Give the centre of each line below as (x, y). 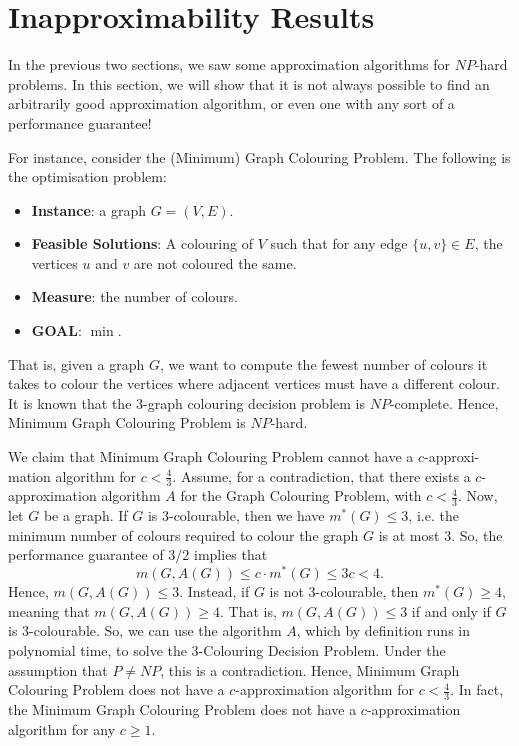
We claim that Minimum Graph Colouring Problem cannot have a (211, 456)
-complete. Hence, (444, 402)
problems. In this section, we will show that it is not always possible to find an (249, 83)
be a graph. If (85, 515)
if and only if (451, 610)
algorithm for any (62, 728)
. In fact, (477, 689)
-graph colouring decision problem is (254, 402)
